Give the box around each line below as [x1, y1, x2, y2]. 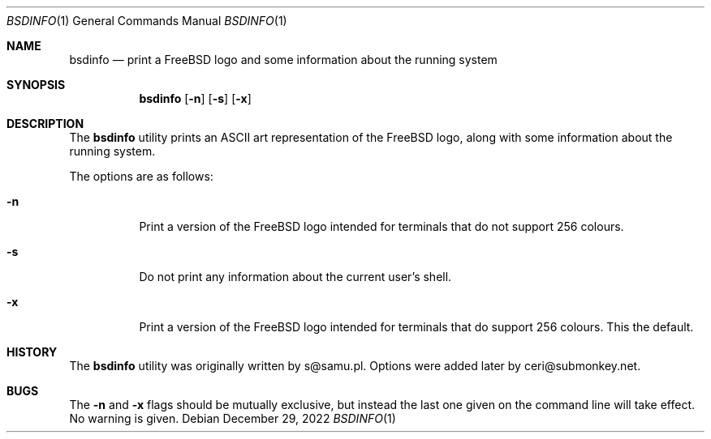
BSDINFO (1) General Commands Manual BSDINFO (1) [6, 14, 287, 28]
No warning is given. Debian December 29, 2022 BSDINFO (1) [69, 411, 396, 425]
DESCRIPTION [6, 117, 84, 130]
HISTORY [6, 345, 58, 359]
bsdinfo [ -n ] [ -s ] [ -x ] [139, 92, 252, 105]
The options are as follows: [69, 169, 213, 183]
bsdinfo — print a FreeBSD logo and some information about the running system [69, 53, 498, 66]
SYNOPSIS [6, 78, 66, 92]
